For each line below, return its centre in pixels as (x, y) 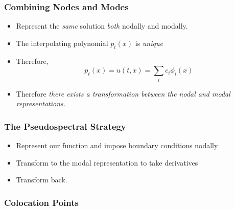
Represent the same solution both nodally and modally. (102, 26)
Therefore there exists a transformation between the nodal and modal (123, 93)
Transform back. (42, 180)
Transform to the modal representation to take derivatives (107, 162)
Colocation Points (41, 202)
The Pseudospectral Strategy (65, 126)
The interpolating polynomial (62, 43)
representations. (41, 103)
